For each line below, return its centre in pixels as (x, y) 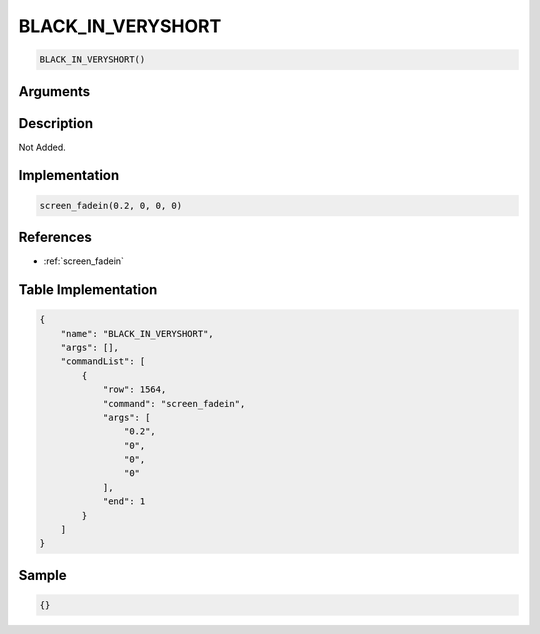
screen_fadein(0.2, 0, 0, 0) (111, 205)
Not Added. (42, 147)
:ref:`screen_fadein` (84, 261)
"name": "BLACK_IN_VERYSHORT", (137, 333)
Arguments (54, 91)
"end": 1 (124, 501)
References (55, 237)
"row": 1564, (134, 389)
